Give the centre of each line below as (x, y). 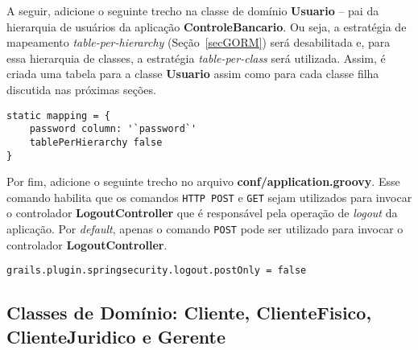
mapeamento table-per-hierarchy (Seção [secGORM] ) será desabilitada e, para (199, 42)
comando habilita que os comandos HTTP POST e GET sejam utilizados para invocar (209, 197)
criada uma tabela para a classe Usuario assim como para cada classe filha (193, 74)
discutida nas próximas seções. (81, 89)
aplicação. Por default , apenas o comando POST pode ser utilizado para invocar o (205, 229)
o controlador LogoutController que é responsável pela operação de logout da (202, 213)
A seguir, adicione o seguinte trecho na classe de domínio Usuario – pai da (193, 10)
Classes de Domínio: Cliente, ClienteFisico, (189, 313)
